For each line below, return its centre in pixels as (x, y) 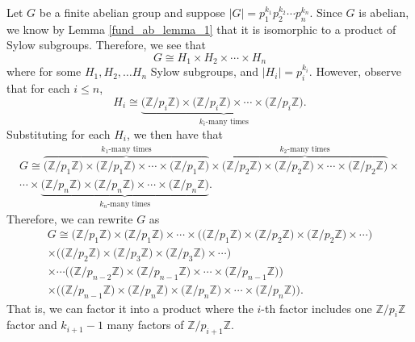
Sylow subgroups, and (205, 71)
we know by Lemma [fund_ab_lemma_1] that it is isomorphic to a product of (201, 29)
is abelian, (384, 12)
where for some (44, 71)
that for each (38, 88)
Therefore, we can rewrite (70, 218)
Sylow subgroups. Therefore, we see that (106, 45)
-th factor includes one (316, 308)
